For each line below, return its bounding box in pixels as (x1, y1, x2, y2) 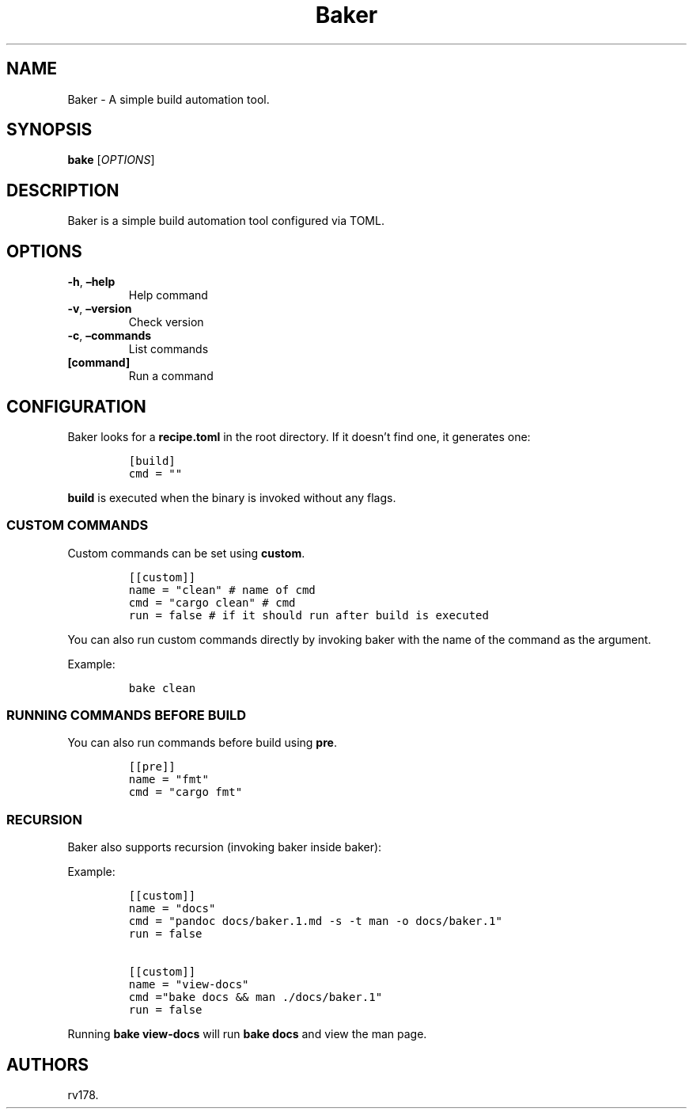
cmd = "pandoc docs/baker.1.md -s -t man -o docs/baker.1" (128, 915, 502, 928)
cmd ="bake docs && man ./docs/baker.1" (128, 991, 383, 1004)
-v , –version (67, 302, 132, 316)
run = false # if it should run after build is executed (128, 608, 489, 622)
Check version (128, 315, 204, 329)
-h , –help (67, 275, 116, 289)
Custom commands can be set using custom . (67, 546, 305, 560)
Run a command (128, 369, 214, 383)
